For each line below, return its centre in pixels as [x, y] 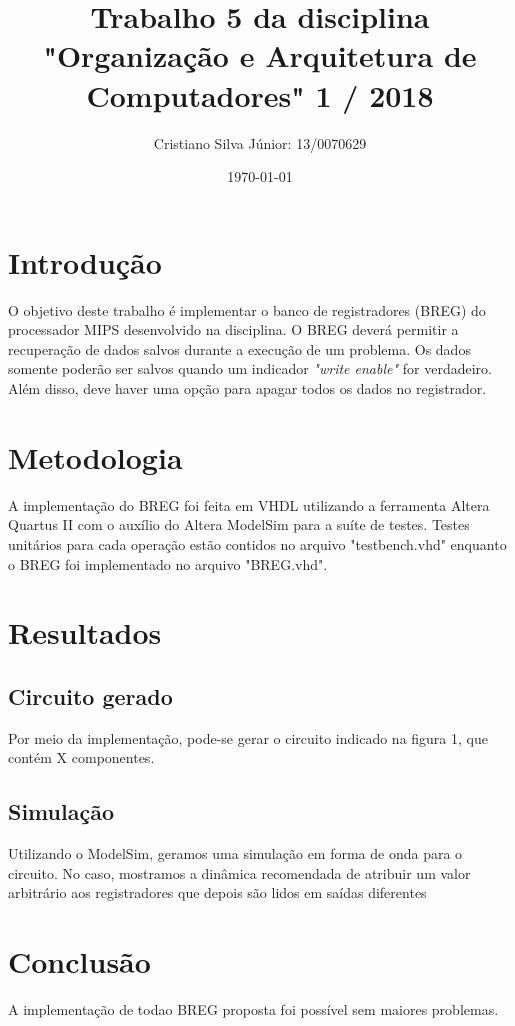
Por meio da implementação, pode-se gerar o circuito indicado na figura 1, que [248, 737]
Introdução [85, 261]
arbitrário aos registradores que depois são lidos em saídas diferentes [217, 892]
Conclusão [79, 961]
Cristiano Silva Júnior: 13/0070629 [260, 142]
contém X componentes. [81, 757]
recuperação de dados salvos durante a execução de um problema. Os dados [239, 348]
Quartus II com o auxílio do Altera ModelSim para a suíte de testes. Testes [239, 524]
